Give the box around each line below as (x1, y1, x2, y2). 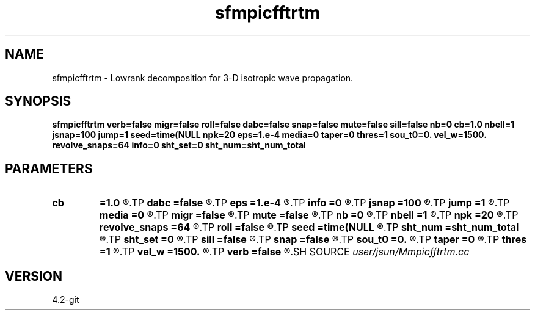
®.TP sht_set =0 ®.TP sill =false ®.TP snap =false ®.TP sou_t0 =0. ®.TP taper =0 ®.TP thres (99, 233, 527, 246)
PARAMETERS (5, 161, 93, 176)
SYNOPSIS (5, 93, 71, 109)
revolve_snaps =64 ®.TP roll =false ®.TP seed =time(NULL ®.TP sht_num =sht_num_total (99, 221, 519, 234)
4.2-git (52, 294, 79, 305)
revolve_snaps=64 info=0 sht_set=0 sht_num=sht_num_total (52, 140, 306, 151)
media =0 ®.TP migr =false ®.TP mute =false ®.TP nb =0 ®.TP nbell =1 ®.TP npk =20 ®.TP (99, 209, 519, 222)
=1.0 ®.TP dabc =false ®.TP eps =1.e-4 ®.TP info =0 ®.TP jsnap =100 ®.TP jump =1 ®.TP (99, 197, 510, 209)
